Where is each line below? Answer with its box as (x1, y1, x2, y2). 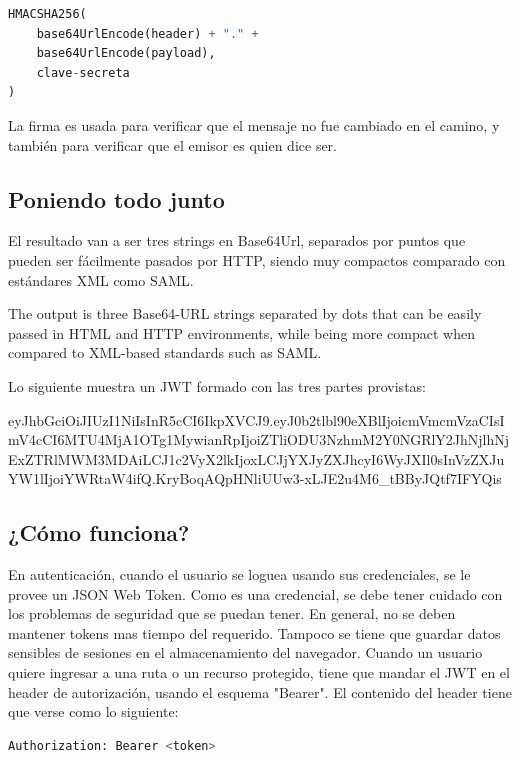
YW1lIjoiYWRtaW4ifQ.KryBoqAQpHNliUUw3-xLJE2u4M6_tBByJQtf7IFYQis (8, 468, 502, 489)
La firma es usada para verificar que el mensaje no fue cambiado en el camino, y (8, 114, 500, 135)
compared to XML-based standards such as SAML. (8, 342, 322, 363)
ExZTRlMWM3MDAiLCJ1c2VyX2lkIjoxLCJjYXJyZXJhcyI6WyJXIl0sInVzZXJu (8, 448, 505, 469)
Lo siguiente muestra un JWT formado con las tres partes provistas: (8, 375, 426, 396)
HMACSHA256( (8, 7, 87, 21)
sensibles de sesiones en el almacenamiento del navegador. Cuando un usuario (8, 642, 483, 663)
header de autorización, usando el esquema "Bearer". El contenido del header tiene (8, 681, 512, 702)
